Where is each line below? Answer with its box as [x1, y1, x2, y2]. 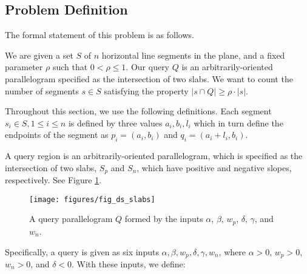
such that [52, 60, 88, 73]
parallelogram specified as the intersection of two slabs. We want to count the [5, 72, 293, 85]
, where [218, 245, 246, 258]
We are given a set [5, 48, 73, 61]
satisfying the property [104, 84, 189, 97]
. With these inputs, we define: [72, 257, 186, 270]
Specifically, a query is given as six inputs [5, 245, 159, 258]
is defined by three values [68, 116, 163, 129]
